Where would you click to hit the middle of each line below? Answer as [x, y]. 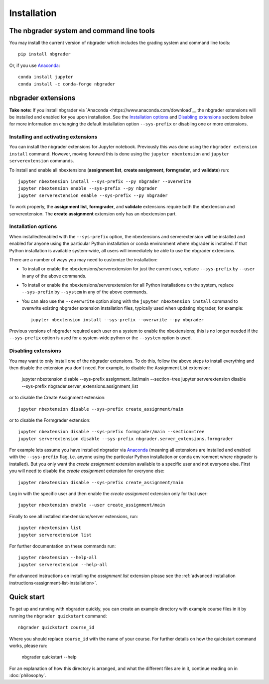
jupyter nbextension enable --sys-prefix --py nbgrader [88, 188]
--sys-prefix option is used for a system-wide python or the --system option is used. [100, 338]
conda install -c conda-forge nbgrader [67, 84]
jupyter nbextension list [50, 528]
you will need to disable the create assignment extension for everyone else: [87, 471]
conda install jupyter [46, 77]
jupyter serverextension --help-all [63, 564]
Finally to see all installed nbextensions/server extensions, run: [74, 516]
